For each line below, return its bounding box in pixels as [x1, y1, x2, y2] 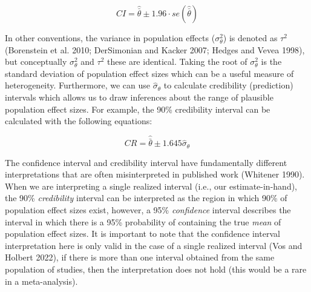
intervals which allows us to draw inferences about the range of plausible [5, 90, 273, 103]
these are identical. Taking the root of [107, 55, 247, 68]
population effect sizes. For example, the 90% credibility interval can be [5, 102, 270, 115]
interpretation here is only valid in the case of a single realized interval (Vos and [5, 239, 303, 251]
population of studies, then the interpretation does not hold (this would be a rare [5, 262, 307, 275]
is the [261, 55, 282, 68]
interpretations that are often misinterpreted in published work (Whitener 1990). [5, 168, 305, 181]
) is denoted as [223, 32, 278, 44]
